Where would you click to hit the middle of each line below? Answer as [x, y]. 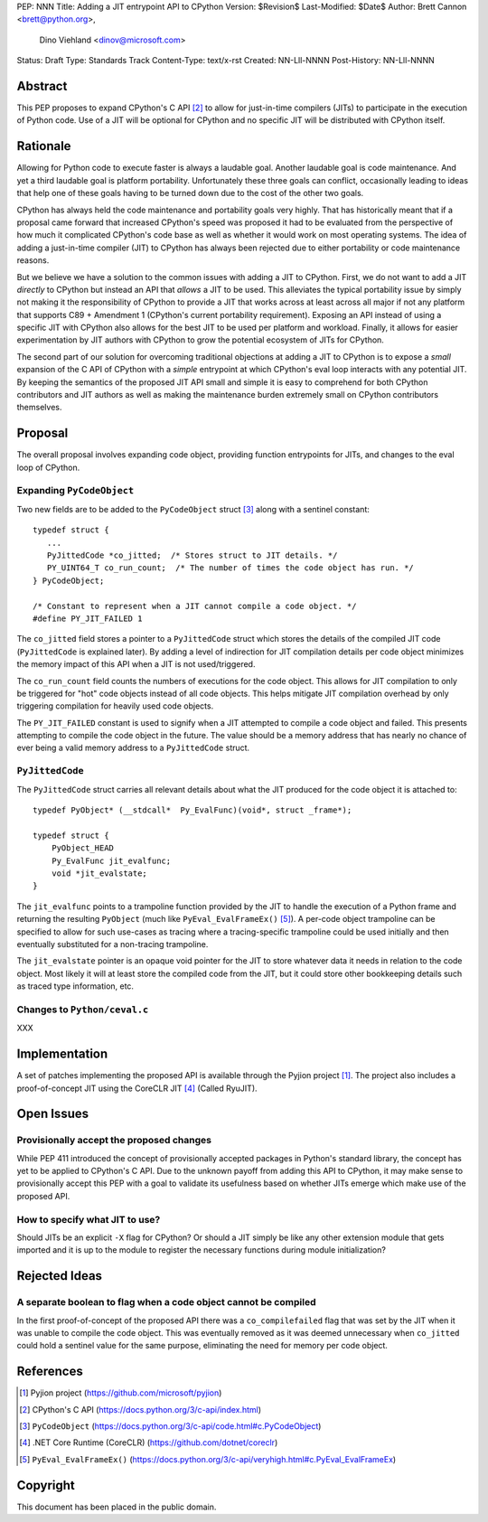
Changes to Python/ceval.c [83, 1010]
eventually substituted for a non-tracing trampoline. [113, 944]
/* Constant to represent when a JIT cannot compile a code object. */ [195, 606]
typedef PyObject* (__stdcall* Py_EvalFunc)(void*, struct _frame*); [192, 810]
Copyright [46, 1485]
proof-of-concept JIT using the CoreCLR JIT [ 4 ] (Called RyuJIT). [137, 1088]
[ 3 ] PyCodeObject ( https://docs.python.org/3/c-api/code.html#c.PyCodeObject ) [170, 1426]
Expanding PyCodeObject [75, 491]
